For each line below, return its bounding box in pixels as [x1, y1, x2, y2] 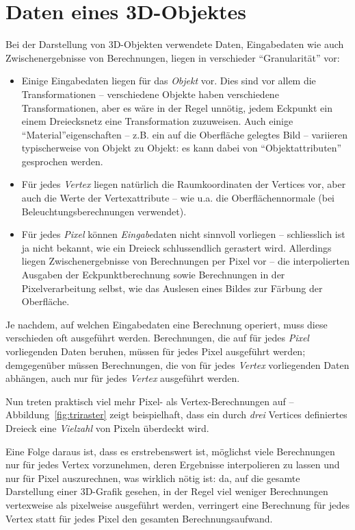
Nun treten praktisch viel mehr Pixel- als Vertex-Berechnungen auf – [5, 394, 294, 408]
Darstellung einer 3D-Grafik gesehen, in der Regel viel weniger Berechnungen [5, 484, 328, 498]
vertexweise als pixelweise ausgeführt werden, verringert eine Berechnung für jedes [5, 497, 350, 511]
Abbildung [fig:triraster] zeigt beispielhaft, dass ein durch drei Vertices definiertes [5, 407, 347, 422]
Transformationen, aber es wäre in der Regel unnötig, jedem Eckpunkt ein [21, 100, 332, 115]
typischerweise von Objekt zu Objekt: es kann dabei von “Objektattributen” [21, 141, 342, 155]
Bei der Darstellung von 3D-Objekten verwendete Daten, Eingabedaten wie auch [5, 37, 344, 51]
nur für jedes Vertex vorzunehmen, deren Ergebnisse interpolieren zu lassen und [5, 457, 340, 472]
